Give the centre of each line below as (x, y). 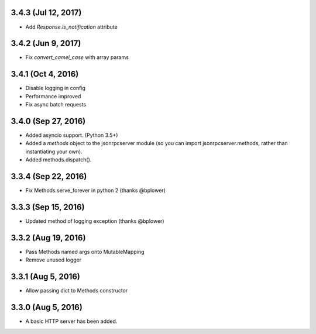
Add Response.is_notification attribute (72, 27)
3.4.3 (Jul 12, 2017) (46, 13)
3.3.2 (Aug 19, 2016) (48, 238)
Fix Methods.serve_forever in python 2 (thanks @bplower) (96, 191)
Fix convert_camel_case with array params (77, 57)
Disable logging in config (56, 88)
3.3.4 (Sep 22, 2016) (49, 176)
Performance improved (53, 96)
